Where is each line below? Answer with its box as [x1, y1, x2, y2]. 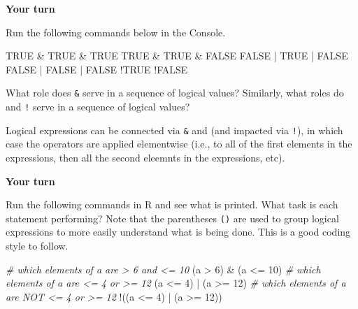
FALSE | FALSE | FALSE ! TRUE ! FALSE [6, 62, 188, 76]
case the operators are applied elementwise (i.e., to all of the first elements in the [6, 136, 352, 151]
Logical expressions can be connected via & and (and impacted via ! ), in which [6, 122, 343, 137]
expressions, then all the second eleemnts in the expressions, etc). [6, 150, 285, 164]
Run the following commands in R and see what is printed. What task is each [6, 197, 338, 212]
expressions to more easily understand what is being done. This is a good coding [6, 224, 351, 239]
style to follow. [6, 238, 69, 252]
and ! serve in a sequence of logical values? [6, 99, 190, 114]
